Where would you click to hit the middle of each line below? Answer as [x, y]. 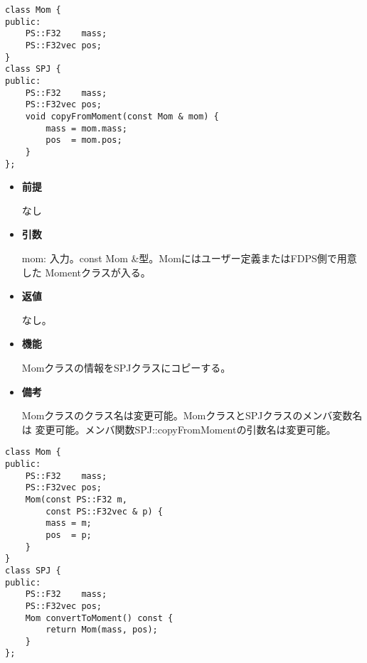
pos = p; [69, 535]
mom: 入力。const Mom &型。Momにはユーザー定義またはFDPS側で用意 [189, 258]
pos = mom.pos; [84, 140]
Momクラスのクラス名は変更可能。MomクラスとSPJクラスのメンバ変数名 [192, 415]
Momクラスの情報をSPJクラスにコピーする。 [126, 367]
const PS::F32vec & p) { [104, 511]
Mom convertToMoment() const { [99, 618]
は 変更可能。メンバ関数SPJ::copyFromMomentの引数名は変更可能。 [179, 429]
